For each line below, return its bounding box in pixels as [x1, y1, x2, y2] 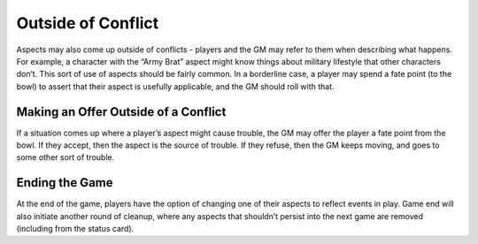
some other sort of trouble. [16, 152, 115, 163]
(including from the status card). [16, 224, 135, 234]
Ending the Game [16, 175, 113, 190]
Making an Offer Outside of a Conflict [16, 104, 227, 119]
